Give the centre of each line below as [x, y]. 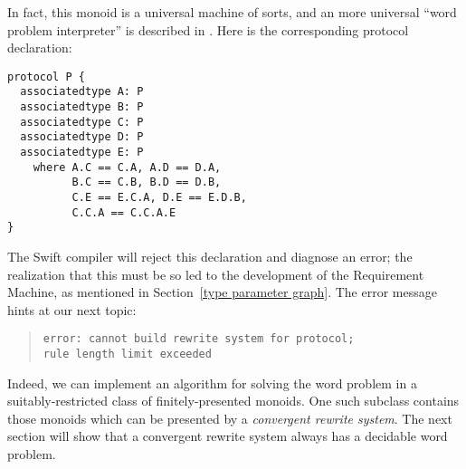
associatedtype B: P [82, 107]
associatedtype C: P [82, 122]
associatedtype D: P [82, 137]
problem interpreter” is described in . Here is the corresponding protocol [208, 29]
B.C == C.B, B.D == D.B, [147, 182]
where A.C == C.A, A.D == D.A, [127, 167]
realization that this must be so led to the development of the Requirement [216, 274]
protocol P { [46, 77]
